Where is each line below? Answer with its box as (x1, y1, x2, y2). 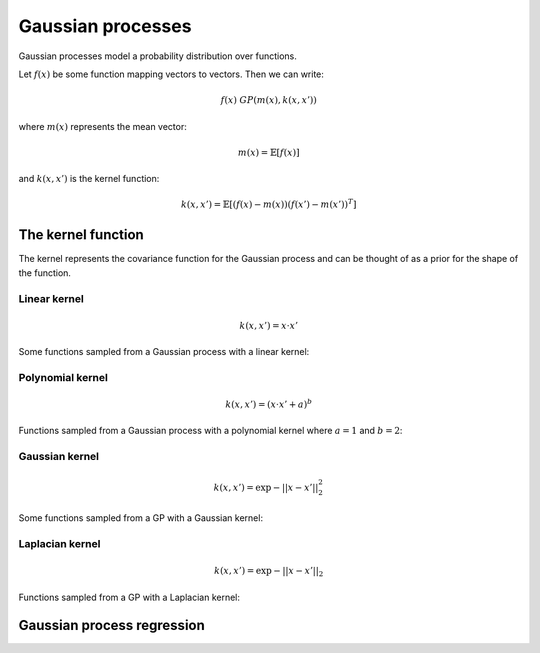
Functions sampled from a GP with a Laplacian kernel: (18, 591, 240, 603)
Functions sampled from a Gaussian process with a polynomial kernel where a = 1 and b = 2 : (18, 425, 403, 437)
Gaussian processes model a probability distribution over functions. (18, 50, 297, 62)
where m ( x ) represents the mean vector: (18, 120, 187, 132)
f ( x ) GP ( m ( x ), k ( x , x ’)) (220, 95, 317, 106)
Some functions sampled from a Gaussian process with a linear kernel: (18, 345, 310, 357)
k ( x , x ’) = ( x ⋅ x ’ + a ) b (225, 397, 313, 410)
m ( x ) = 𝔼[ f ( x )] (237, 146, 300, 158)
